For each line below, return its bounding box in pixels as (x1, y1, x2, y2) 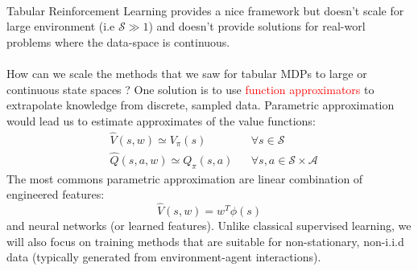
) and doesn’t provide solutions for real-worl (148, 18, 366, 35)
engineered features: (6, 186, 105, 203)
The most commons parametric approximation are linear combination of (6, 170, 363, 187)
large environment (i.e (6, 18, 115, 35)
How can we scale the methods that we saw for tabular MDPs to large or (6, 64, 367, 81)
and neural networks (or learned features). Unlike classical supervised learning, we (6, 217, 412, 234)
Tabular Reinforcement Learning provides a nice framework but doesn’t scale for (6, 2, 404, 18)
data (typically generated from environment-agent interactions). (6, 248, 321, 265)
